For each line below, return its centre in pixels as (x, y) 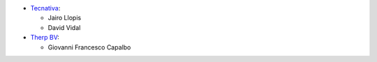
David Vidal (64, 27)
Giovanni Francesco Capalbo (89, 47)
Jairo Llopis (65, 18)
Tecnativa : (45, 8)
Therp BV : (45, 38)
